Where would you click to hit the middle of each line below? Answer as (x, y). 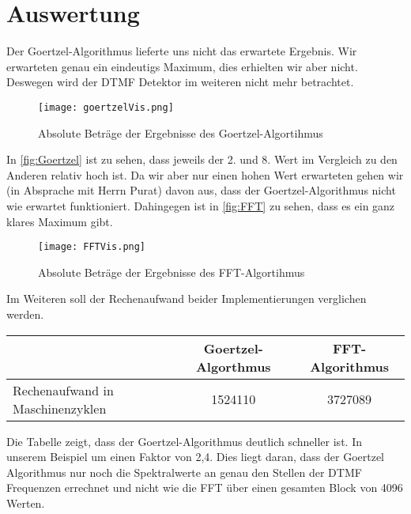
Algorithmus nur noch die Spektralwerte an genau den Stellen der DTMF (184, 472)
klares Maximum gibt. (60, 221)
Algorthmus (233, 366)
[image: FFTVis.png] (92, 247)
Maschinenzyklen (60, 408)
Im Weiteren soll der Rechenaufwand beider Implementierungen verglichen (187, 299)
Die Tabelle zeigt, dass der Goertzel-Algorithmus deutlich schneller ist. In (184, 441)
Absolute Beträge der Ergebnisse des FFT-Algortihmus (172, 272)
